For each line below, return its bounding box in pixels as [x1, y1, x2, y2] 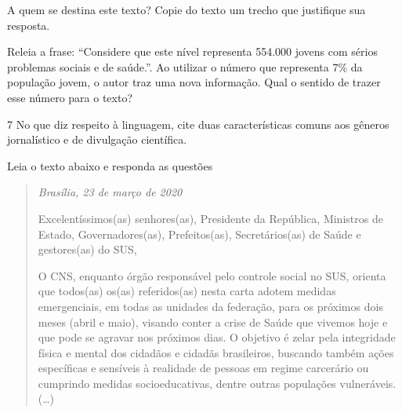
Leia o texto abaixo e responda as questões [7, 157, 213, 174]
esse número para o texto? [7, 89, 133, 105]
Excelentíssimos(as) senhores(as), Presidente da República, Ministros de [38, 210, 383, 226]
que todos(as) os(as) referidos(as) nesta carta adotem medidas [38, 283, 336, 299]
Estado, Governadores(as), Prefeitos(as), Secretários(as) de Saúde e [38, 225, 361, 242]
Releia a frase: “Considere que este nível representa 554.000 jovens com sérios [7, 43, 378, 60]
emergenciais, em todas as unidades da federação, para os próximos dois [38, 298, 383, 314]
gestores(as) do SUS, [38, 241, 137, 258]
